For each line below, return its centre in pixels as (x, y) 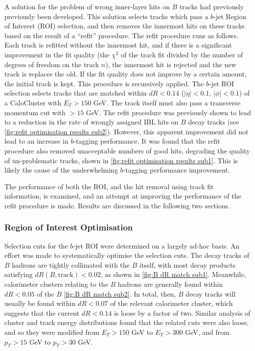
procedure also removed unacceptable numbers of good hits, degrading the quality (127, 150)
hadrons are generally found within (170, 284)
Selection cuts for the (36, 245)
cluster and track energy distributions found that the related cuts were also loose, (127, 322)
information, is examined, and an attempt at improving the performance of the (123, 196)
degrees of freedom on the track (52, 64)
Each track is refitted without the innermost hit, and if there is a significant (118, 45)
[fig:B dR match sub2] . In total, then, (120, 293)
